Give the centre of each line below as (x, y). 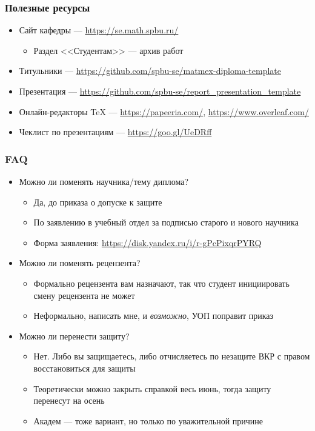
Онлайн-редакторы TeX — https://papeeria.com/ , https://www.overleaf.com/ (164, 111)
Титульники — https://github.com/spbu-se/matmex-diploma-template (150, 71)
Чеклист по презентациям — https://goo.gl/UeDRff (115, 132)
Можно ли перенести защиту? (74, 336)
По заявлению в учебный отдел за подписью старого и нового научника (166, 222)
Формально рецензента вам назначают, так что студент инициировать (161, 283)
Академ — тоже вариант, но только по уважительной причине (148, 420)
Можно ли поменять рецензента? (80, 263)
